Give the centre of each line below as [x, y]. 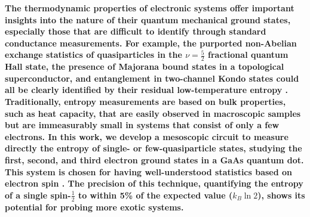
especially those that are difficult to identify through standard [136, 31]
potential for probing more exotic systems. [94, 207]
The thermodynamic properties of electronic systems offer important [150, 8]
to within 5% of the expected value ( [155, 195]
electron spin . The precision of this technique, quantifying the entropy [154, 183]
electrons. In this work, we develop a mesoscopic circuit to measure [147, 136]
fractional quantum [248, 55]
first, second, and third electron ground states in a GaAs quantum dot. [154, 159]
